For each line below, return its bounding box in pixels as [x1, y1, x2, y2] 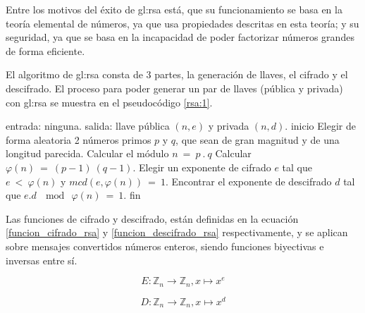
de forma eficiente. [6, 43, 85, 58]
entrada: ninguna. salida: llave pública [6, 118, 170, 133]
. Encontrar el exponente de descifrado [165, 173, 332, 188]
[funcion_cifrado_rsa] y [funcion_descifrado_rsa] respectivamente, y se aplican [6, 225, 348, 240]
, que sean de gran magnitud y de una [175, 132, 340, 147]
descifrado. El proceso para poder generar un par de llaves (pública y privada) [6, 80, 343, 95]
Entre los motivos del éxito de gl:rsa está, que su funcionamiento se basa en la [6, 2, 342, 16]
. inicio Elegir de [285, 118, 356, 133]
